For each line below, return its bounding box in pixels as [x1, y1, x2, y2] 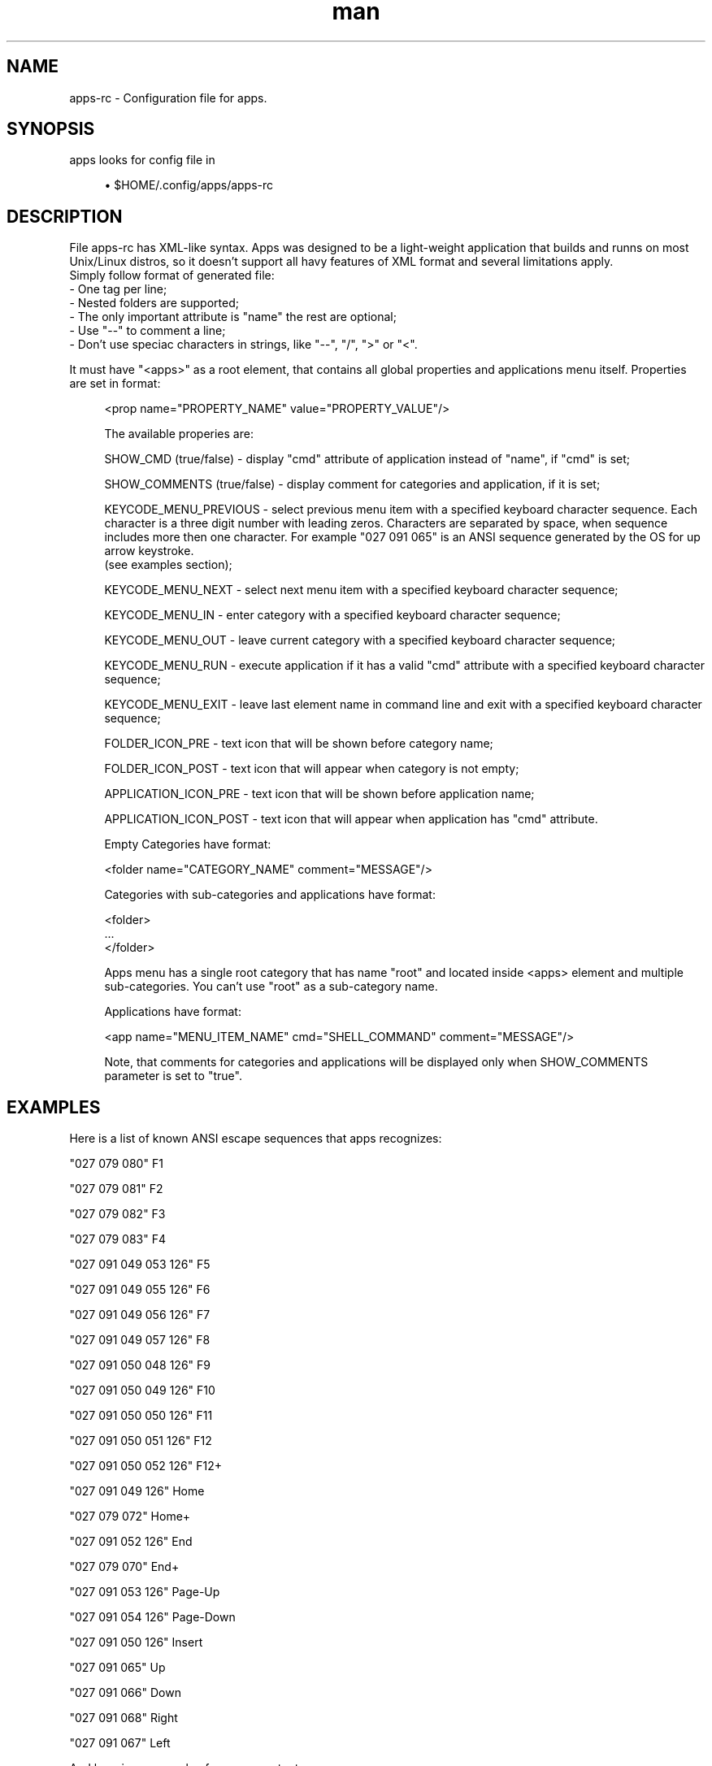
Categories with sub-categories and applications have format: [104, 887, 436, 902]
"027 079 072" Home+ [69, 1509, 191, 1524]
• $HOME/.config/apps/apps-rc [104, 178, 274, 193]
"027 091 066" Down [69, 1686, 181, 1700]
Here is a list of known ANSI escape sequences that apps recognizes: [69, 1131, 442, 1146]
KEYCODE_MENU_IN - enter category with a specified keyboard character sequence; [104, 608, 561, 623]
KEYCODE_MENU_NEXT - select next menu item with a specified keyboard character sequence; [104, 583, 619, 597]
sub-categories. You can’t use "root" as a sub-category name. [104, 979, 438, 994]
